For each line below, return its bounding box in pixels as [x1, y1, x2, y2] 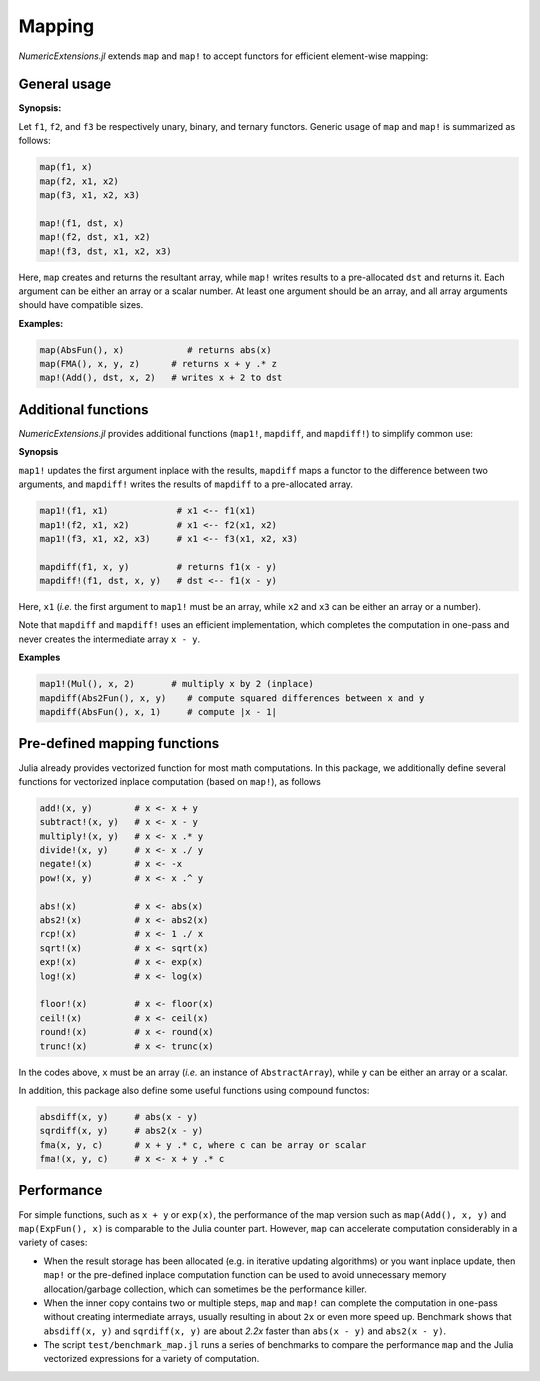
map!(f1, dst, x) [39, 217, 125, 229]
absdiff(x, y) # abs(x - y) [39, 1111, 199, 1122]
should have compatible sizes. [18, 299, 144, 311]
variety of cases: [18, 1236, 88, 1249]
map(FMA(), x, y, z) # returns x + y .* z [39, 358, 277, 370]
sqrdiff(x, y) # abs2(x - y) [39, 1125, 204, 1137]
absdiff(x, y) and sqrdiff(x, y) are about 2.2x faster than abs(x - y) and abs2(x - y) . [43, 1325, 447, 1337]
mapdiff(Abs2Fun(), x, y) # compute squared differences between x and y [39, 692, 425, 704]
